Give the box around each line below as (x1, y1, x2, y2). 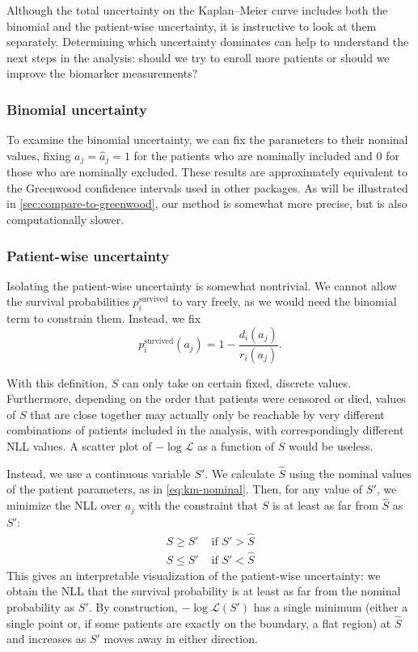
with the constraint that (138, 497, 259, 514)
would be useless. (289, 438, 374, 455)
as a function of (197, 438, 275, 455)
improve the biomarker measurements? (6, 65, 198, 82)
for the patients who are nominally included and (133, 146, 373, 163)
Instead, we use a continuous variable (6, 464, 191, 481)
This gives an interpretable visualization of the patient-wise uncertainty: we (6, 566, 381, 583)
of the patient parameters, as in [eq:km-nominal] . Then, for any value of (6, 481, 363, 497)
